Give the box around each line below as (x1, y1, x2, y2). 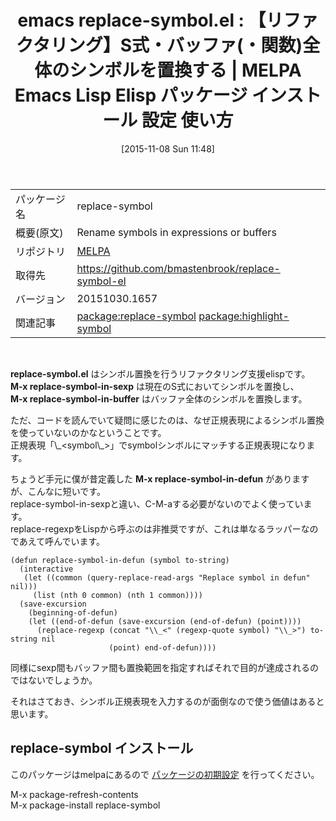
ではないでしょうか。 (10, 674, 98, 686)
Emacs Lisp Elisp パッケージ (14, 84, 248, 107)
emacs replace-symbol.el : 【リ (17, 9, 284, 32)
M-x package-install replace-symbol (10, 799, 161, 811)
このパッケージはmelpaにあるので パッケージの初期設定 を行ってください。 (10, 768, 320, 780)
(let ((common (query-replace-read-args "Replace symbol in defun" (23, 572, 311, 583)
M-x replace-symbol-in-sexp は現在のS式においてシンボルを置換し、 (10, 380, 300, 392)
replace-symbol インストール (10, 740, 194, 757)
